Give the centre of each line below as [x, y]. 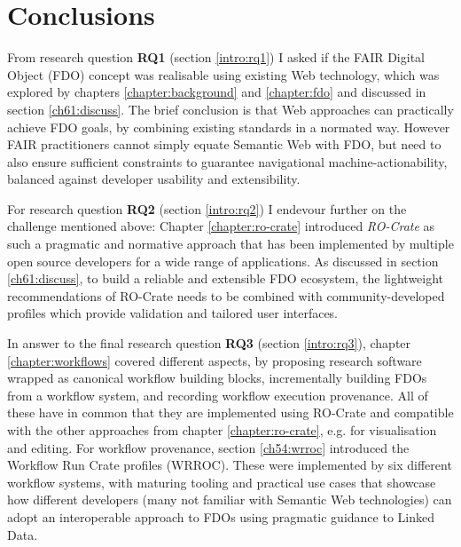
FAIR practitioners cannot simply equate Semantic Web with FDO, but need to [224, 144]
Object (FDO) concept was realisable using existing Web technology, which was [223, 74]
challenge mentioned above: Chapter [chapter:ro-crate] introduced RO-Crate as [221, 226]
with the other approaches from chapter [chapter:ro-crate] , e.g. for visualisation [222, 430]
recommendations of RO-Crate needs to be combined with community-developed [226, 295]
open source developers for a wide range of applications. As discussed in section [223, 261]
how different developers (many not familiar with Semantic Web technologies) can [230, 499]
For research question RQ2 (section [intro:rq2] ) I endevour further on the [207, 208]
